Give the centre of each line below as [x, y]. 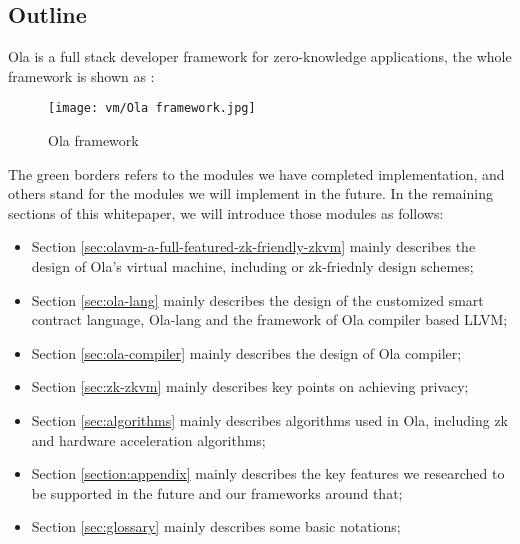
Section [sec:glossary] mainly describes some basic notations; [216, 526]
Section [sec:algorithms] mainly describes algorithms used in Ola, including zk [270, 419]
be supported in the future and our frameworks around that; [217, 492]
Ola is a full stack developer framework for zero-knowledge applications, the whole [260, 56]
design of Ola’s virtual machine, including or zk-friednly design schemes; [252, 266]
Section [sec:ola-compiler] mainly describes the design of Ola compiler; [246, 352]
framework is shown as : [81, 75]
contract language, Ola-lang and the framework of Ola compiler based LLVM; [269, 319]
